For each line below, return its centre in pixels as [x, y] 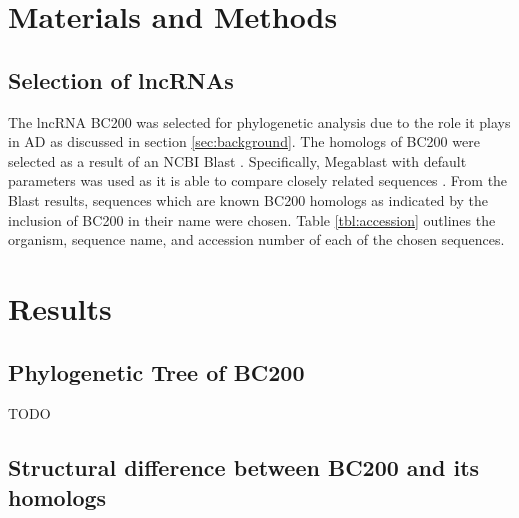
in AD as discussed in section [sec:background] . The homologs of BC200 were [244, 141]
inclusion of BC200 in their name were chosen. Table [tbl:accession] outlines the [252, 219]
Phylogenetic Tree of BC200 [156, 371]
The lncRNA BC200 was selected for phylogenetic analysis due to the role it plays [259, 121]
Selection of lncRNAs [121, 79]
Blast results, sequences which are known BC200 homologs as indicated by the [248, 199]
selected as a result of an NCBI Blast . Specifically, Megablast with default [237, 160]
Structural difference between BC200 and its [244, 467]
